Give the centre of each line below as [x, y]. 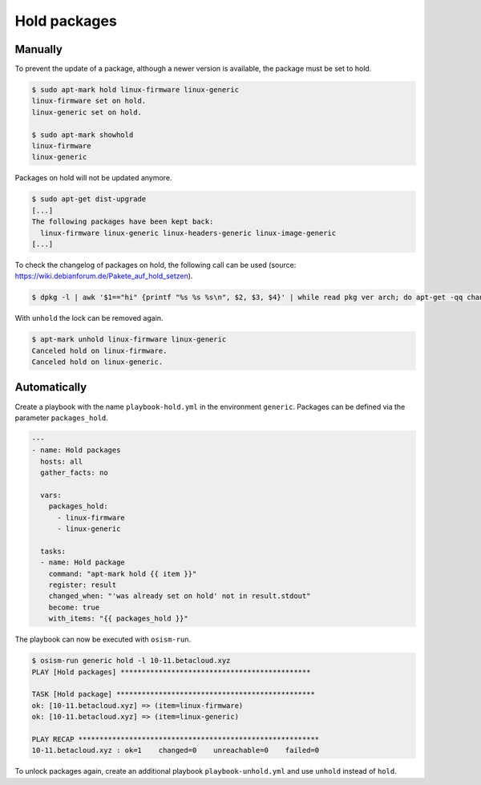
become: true [74, 607]
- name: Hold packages [76, 450]
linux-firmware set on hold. [89, 101]
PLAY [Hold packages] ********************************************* [171, 672]
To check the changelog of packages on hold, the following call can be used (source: [156, 265]
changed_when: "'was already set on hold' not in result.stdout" [180, 596]
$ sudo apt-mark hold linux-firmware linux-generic [135, 90]
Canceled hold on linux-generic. [97, 362]
